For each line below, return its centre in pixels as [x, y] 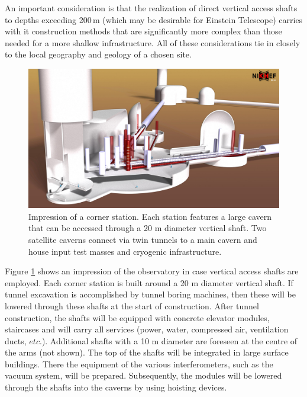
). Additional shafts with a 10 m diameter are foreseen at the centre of [169, 340]
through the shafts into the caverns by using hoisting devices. [116, 387]
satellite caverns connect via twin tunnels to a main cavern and [143, 239]
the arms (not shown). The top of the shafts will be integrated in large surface [147, 352]
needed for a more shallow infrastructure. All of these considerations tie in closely [153, 42]
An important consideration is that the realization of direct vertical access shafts [151, 8]
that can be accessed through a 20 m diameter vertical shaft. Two [148, 228]
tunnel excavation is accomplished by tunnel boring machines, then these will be [150, 294]
